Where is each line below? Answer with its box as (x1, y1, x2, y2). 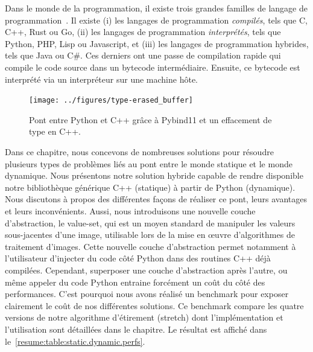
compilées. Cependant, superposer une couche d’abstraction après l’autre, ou (5, 263, 288, 276)
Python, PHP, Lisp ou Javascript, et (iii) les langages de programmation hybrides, (5, 37, 309, 50)
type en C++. (29, 125, 81, 138)
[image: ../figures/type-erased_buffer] (29, 96, 194, 105)
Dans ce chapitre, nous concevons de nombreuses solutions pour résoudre (5, 146, 274, 158)
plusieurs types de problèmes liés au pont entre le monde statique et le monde (5, 157, 292, 170)
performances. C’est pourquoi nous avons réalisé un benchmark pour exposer (5, 287, 289, 300)
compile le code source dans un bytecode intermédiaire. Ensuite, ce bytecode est (5, 60, 300, 73)
